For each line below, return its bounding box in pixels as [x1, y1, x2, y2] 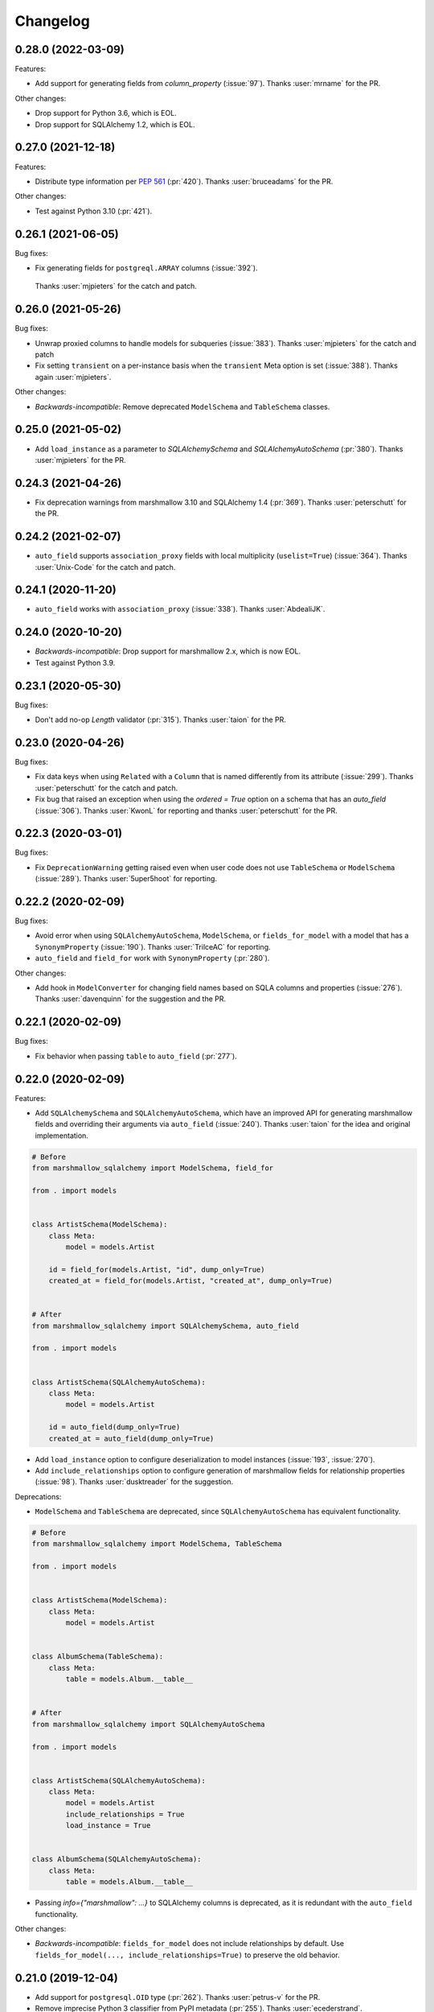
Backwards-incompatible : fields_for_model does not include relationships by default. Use [35, 1939, 345, 1948]
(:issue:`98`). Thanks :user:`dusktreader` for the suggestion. [35, 1477, 233, 1486]
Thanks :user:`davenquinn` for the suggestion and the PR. [35, 994, 227, 1004]
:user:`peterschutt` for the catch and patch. [35, 783, 178, 793]
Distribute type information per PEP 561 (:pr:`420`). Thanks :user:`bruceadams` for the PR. [35, 176, 334, 186]
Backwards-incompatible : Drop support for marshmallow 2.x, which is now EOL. [35, 646, 301, 656]
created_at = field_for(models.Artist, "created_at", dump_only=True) [48, 1276, 334, 1285]
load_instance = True [65, 1821, 151, 1830]
